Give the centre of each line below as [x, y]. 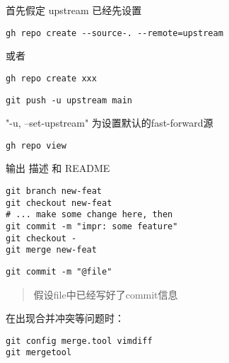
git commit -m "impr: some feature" [92, 226]
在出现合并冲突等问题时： [65, 318]
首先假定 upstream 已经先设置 [74, 10]
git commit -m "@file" [59, 271]
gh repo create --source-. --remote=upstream [114, 33]
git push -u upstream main [69, 100]
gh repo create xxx [51, 78]
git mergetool [39, 353]
